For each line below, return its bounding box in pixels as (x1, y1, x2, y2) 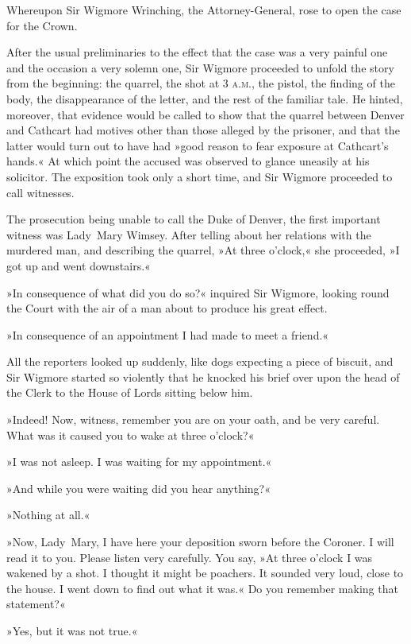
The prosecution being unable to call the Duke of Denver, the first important (6, 211, 381, 227)
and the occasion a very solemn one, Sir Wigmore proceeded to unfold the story (6, 59, 394, 76)
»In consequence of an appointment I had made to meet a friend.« (6, 326, 329, 343)
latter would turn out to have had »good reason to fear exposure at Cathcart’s (6, 137, 389, 153)
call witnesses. (6, 184, 75, 200)
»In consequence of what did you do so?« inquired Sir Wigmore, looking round (6, 284, 390, 301)
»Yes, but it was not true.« (6, 623, 138, 638)
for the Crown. (6, 17, 78, 33)
